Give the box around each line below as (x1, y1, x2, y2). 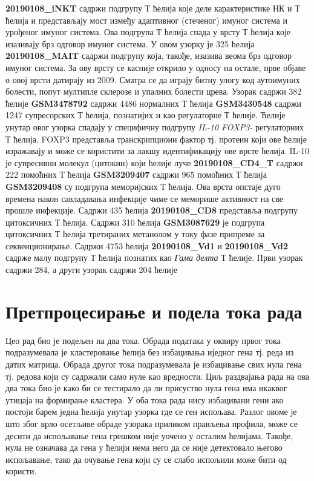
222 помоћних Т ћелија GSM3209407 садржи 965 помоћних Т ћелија (5, 168, 267, 181)
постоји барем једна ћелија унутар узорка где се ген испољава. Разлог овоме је (5, 405, 297, 418)
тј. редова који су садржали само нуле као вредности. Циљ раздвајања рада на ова (5, 369, 310, 382)
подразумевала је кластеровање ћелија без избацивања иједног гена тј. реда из (5, 346, 294, 358)
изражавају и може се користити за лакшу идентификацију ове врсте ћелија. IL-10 (5, 144, 310, 157)
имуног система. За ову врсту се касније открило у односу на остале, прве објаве (5, 61, 306, 73)
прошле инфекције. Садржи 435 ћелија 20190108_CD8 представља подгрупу (5, 204, 298, 217)
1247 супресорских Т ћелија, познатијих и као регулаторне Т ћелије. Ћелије (5, 109, 286, 121)
